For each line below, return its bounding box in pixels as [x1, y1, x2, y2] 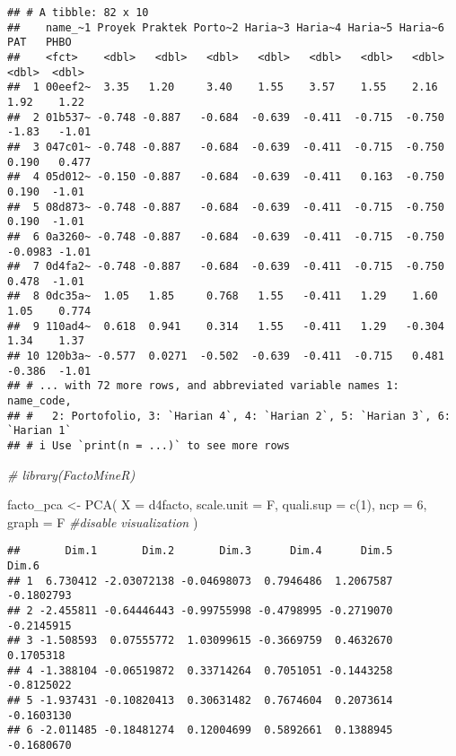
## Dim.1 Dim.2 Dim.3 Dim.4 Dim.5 [7, 544, 393, 558]
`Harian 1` [7, 424, 72, 438]
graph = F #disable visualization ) [7, 512, 198, 531]
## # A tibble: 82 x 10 [7, 6, 149, 19]
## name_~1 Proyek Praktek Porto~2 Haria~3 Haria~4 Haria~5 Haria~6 [7, 21, 444, 34]
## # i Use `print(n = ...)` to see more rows [7, 439, 290, 453]
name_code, [7, 395, 72, 408]
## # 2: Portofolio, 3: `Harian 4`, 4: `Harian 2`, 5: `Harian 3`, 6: [7, 409, 451, 422]
